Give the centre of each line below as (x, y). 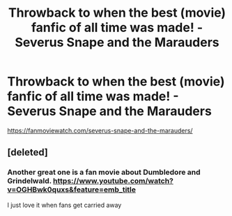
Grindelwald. (30, 181)
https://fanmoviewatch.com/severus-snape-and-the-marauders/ (100, 130)
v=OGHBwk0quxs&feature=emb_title (72, 190)
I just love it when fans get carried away (64, 205)
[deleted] (28, 152)
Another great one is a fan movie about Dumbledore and (104, 172)
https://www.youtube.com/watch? (114, 181)
